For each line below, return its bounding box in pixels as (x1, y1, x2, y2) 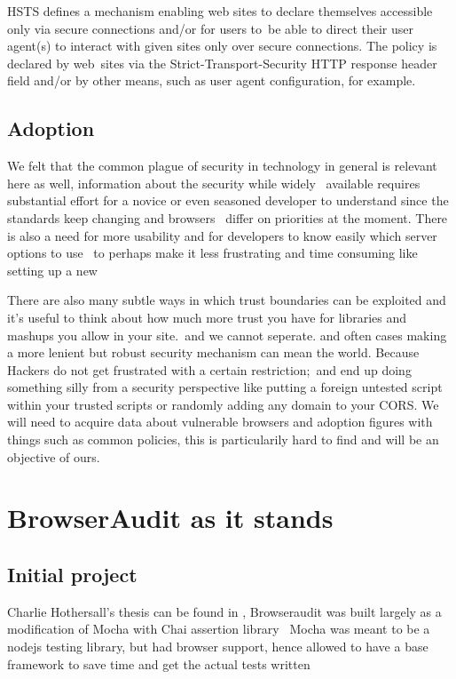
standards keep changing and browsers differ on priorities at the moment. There (7, 208, 448, 227)
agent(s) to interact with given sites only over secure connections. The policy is (7, 36, 437, 55)
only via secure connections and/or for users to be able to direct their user (7, 19, 413, 37)
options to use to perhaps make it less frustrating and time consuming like (7, 244, 418, 262)
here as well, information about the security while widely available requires (7, 173, 421, 192)
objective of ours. (7, 447, 100, 466)
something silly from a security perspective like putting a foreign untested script (7, 378, 443, 396)
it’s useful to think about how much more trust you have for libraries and (7, 308, 407, 326)
